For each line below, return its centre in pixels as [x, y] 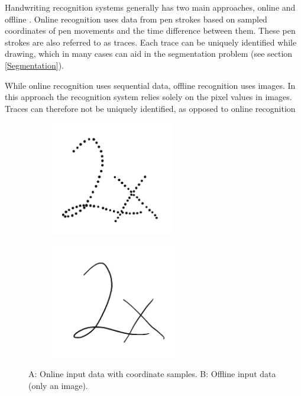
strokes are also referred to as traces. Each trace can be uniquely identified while [151, 42]
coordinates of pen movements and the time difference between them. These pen [150, 30]
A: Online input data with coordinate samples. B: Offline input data [152, 374]
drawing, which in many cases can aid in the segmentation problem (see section [149, 54]
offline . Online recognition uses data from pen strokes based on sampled [136, 19]
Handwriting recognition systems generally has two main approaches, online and [150, 7]
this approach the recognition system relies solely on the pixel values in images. [148, 97]
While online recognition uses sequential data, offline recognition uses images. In [150, 85]
